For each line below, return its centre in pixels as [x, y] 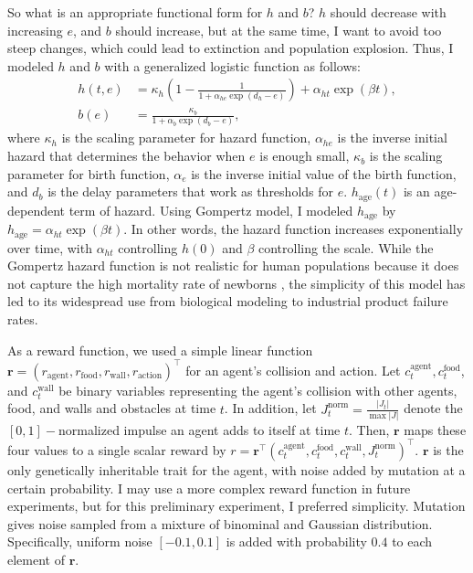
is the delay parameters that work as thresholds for [191, 191]
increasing [35, 30]
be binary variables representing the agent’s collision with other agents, [258, 390]
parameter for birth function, [89, 173]
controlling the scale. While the [346, 247]
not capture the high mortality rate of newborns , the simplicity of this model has [236, 283]
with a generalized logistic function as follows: [232, 65]
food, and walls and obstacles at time [112, 408]
